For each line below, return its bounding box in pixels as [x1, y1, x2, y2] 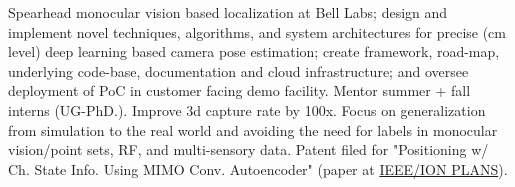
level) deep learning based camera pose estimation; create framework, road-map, [8, 41, 500, 62]
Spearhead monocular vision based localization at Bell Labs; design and [8, 2, 448, 22]
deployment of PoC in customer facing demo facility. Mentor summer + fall [8, 80, 471, 101]
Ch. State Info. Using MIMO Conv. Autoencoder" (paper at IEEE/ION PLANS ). [8, 158, 508, 179]
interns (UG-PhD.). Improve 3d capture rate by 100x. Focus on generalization [8, 99, 486, 120]
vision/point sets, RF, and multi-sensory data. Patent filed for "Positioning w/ [8, 139, 489, 160]
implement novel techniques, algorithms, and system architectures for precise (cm [8, 21, 506, 42]
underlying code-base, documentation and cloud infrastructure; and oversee [8, 60, 469, 81]
